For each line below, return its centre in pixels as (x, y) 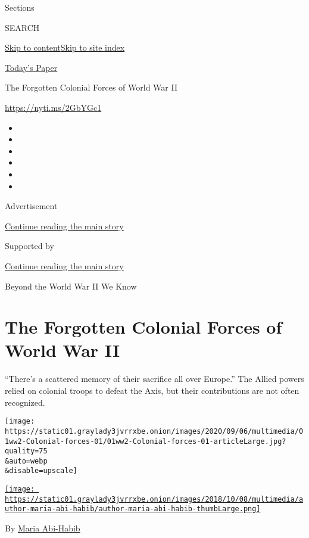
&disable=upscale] (41, 471)
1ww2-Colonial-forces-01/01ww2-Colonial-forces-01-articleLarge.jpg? (146, 441)
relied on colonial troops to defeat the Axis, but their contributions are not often (152, 390)
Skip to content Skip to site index (65, 47)
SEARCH (22, 27)
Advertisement (31, 206)
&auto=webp (26, 461)
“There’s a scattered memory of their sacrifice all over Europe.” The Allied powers (154, 379)
